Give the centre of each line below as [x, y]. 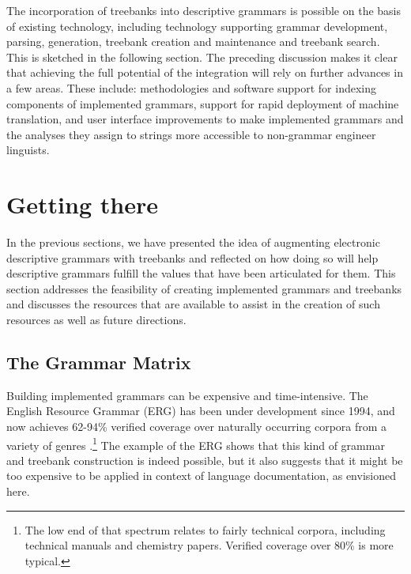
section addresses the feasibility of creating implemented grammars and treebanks [204, 288]
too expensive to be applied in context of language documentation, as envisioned [201, 476]
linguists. [28, 150]
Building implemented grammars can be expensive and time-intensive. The [187, 395]
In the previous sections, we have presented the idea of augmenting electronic [193, 242]
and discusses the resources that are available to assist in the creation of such [193, 304]
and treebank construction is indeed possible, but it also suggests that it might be [205, 460]
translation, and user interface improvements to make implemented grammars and [205, 119]
